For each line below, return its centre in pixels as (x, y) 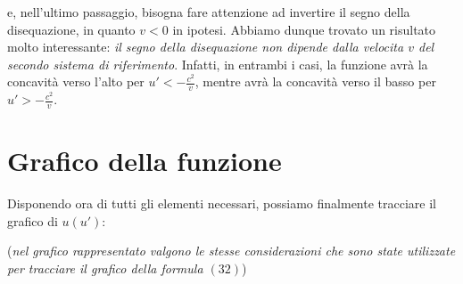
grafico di (33, 220)
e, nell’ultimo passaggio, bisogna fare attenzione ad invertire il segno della (209, 12)
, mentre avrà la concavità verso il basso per (315, 81)
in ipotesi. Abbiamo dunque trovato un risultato (304, 29)
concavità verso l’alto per (76, 81)
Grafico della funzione (145, 161)
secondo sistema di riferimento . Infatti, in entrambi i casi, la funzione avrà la (218, 64)
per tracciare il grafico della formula (105, 268)
